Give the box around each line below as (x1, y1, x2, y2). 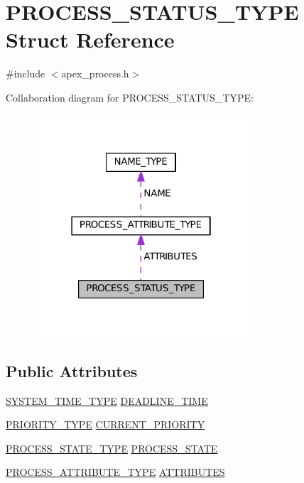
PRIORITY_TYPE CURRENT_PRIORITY (6, 417, 205, 432)
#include (6, 66, 45, 81)
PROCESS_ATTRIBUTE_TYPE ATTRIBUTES (6, 465, 225, 479)
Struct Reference (6, 25, 175, 54)
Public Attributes (6, 359, 138, 381)
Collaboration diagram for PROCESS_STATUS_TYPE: (6, 89, 254, 104)
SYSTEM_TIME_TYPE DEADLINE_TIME (6, 393, 208, 408)
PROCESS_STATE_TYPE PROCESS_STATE (6, 440, 218, 455)
